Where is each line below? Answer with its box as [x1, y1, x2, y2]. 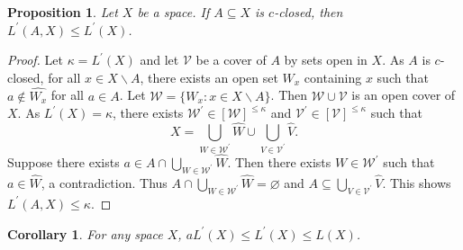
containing [304, 67, 362, 86]
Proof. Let [7, 50, 63, 69]
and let [140, 50, 179, 69]
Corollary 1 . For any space [7, 224, 163, 243]
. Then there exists [227, 153, 331, 172]
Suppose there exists [7, 153, 120, 172]
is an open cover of [351, 85, 456, 104]
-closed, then [274, 3, 343, 21]
